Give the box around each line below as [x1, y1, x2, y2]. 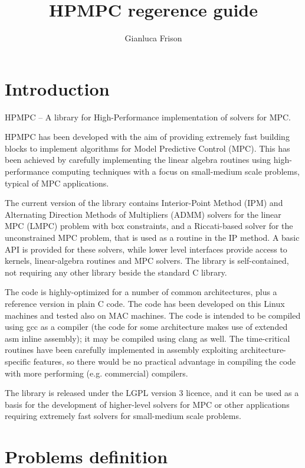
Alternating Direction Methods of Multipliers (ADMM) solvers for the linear [5, 208, 281, 220]
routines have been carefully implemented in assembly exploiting [5, 343, 238, 356]
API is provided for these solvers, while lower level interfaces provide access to [5, 243, 287, 255]
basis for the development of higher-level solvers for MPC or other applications [5, 398, 290, 410]
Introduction [5, 76, 110, 100]
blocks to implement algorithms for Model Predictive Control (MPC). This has [5, 142, 290, 154]
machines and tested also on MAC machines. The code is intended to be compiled [5, 309, 301, 321]
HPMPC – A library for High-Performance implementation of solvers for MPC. [5, 110, 291, 123]
